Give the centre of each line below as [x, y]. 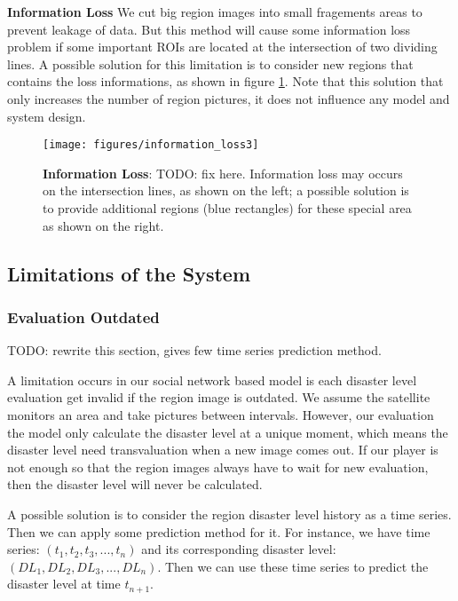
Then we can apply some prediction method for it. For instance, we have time [219, 531]
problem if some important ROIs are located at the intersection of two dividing [222, 47]
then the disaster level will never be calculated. [135, 484]
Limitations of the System [129, 273]
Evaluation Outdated [83, 316]
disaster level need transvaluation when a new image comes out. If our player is [223, 450]
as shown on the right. [103, 225]
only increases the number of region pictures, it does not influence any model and [229, 98]
